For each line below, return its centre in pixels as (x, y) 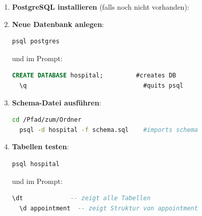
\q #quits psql (102, 85)
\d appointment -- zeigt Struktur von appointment (109, 208)
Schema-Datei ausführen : (56, 102)
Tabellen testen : (40, 146)
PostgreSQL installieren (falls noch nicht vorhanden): (100, 7)
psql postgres (36, 42)
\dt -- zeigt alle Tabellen (81, 198)
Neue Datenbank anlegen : (58, 24)
